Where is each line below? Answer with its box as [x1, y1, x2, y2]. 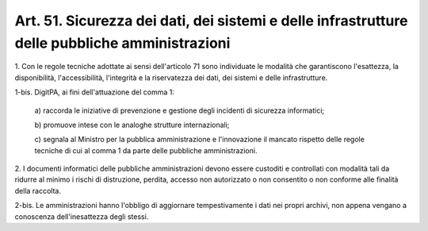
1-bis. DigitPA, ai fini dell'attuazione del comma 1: [14, 87, 174, 97]
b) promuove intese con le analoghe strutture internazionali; [34, 120, 230, 129]
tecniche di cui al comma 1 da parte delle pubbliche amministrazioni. [34, 145, 258, 155]
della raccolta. [14, 186, 61, 195]
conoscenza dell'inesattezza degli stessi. [14, 211, 149, 221]
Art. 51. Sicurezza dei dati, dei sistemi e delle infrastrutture [14, 12, 408, 29]
